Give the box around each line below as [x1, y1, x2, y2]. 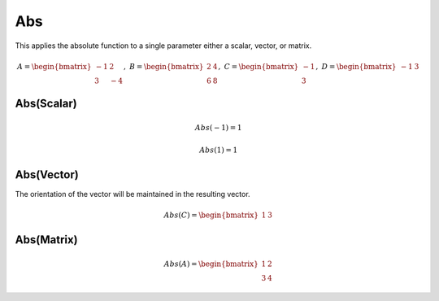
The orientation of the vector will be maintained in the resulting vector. [15, 190, 251, 199]
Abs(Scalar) [15, 97, 77, 111]
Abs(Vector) [15, 168, 79, 181]
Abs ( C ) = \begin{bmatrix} [163, 211, 259, 220]
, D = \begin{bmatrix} [315, 62, 397, 71]
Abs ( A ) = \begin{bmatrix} [163, 259, 259, 268]
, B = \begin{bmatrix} [123, 62, 204, 71]
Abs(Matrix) [15, 233, 78, 247]
